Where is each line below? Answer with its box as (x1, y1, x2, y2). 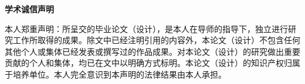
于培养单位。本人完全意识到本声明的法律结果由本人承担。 (5, 68, 226, 80)
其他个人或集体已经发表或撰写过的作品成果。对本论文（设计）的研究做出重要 (5, 45, 300, 57)
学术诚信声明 (5, 3, 54, 15)
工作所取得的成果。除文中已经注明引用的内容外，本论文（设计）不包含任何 (12, 34, 300, 46)
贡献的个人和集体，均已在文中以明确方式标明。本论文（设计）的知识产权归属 (5, 57, 300, 69)
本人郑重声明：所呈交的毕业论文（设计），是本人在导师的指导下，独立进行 (5, 22, 288, 34)
